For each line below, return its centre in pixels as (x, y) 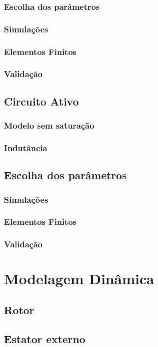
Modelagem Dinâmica (79, 279)
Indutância (26, 147)
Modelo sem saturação (49, 125)
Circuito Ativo (41, 101)
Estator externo (45, 338)
